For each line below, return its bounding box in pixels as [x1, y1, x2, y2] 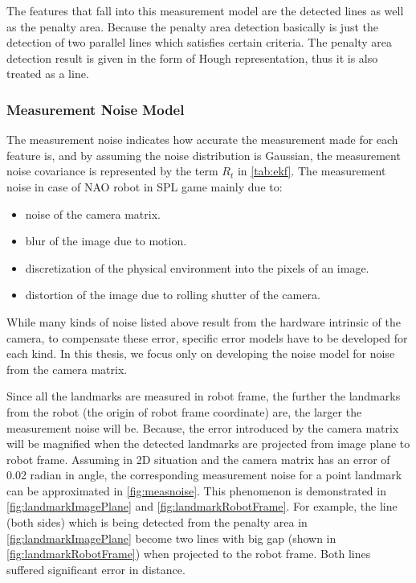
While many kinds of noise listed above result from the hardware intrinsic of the [6, 313, 401, 330]
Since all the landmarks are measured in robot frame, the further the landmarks [6, 388, 401, 404]
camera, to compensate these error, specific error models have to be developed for [6, 329, 408, 346]
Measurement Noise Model [6, 99, 185, 119]
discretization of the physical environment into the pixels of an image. [25, 259, 369, 276]
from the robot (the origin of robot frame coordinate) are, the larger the [6, 403, 362, 420]
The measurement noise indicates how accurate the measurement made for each [6, 131, 398, 148]
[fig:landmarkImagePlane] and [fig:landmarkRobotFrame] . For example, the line [6, 498, 398, 515]
